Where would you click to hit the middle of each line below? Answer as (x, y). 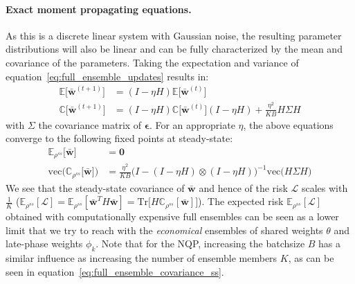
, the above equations (288, 124)
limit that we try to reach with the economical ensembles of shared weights (164, 230)
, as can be (311, 258)
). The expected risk (241, 201)
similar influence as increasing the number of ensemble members (142, 258)
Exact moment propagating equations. (99, 9)
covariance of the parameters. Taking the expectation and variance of (152, 62)
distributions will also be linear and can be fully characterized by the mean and (174, 49)
